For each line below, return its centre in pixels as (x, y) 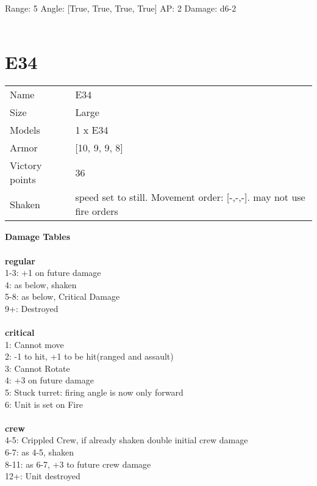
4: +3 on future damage (49, 380)
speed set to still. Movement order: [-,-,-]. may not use (190, 197)
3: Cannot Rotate (37, 368)
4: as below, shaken (41, 284)
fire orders (97, 211)
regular (20, 260)
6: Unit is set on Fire (44, 404)
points (23, 180)
